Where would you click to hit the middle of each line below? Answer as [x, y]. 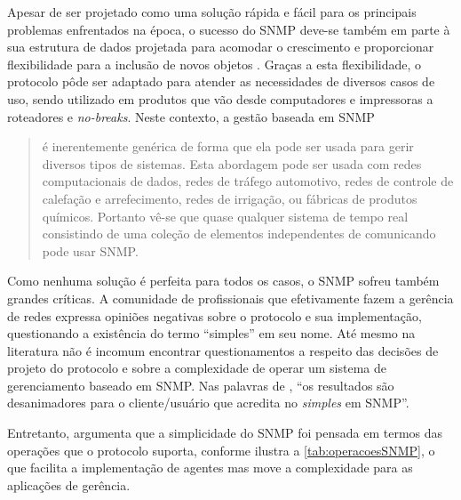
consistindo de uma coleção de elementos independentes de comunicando [239, 234]
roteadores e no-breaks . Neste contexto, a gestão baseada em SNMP [191, 116]
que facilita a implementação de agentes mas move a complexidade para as [210, 468]
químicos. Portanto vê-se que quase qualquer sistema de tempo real [225, 216]
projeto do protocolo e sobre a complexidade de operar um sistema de [197, 368]
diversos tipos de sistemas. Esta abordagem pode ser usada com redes [232, 163]
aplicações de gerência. [69, 484]
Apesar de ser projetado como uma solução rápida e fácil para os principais [212, 12]
